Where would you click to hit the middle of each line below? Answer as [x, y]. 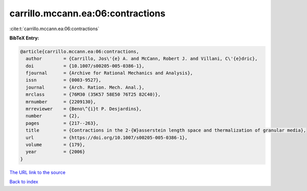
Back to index [24, 182]
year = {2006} [56, 152]
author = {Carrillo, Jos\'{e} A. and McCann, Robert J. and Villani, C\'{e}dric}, [142, 59]
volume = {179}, [56, 145]
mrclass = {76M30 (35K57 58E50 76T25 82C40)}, [93, 94]
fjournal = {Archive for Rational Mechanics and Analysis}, [109, 73]
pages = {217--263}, [62, 123]
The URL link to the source [38, 172]
